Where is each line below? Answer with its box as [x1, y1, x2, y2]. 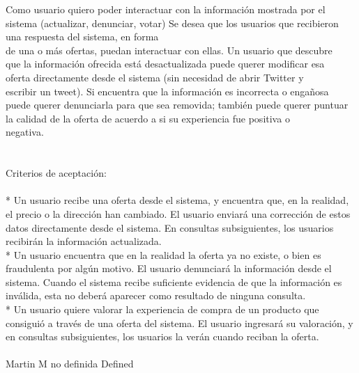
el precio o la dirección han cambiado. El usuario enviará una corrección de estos [6, 206, 351, 221]
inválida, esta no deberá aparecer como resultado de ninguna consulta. [6, 288, 306, 303]
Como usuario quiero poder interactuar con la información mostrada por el [6, 2, 326, 16]
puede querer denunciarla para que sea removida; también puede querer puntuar [6, 97, 349, 112]
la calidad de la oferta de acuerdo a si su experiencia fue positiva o [6, 111, 290, 125]
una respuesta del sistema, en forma [6, 29, 159, 44]
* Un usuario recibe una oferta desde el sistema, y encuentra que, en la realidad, [6, 193, 349, 207]
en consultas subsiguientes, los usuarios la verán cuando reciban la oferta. [6, 329, 319, 344]
